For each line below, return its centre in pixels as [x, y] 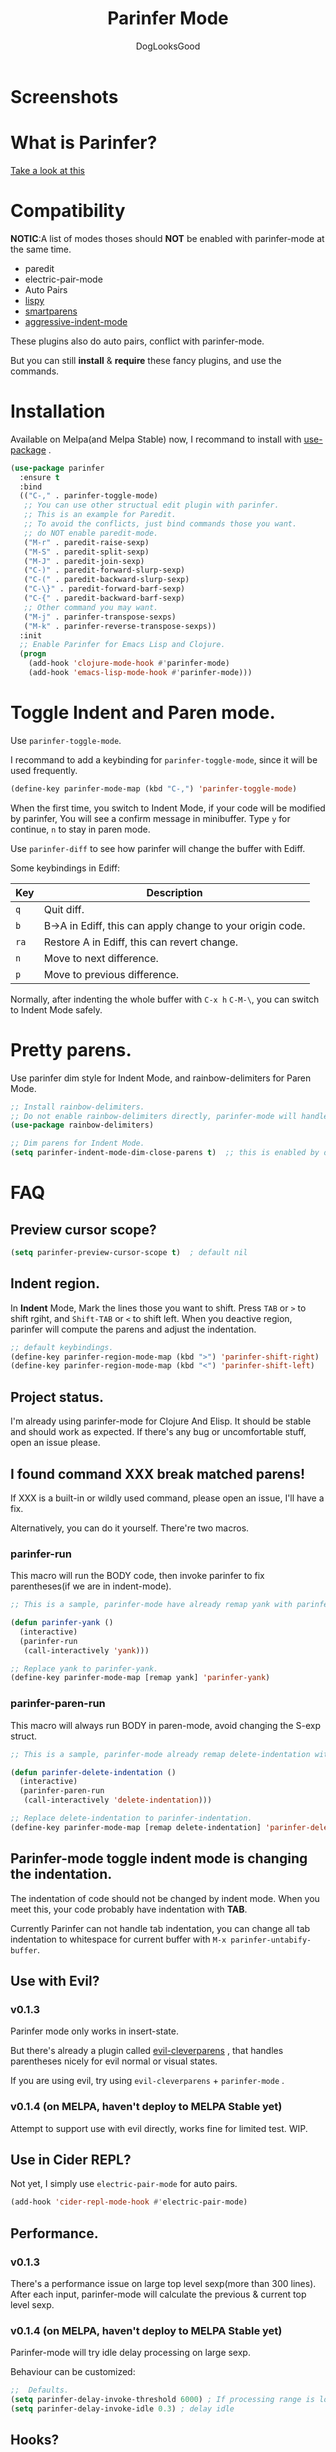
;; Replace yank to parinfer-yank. [84, 1668]
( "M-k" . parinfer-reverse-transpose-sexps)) [120, 626]
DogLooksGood [168, 46]
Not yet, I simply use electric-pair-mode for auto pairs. [124, 2184]
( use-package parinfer [57, 468]
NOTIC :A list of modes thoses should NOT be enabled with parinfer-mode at [167, 238]
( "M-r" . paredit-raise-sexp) [86, 542]
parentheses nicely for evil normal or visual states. [114, 2061]
